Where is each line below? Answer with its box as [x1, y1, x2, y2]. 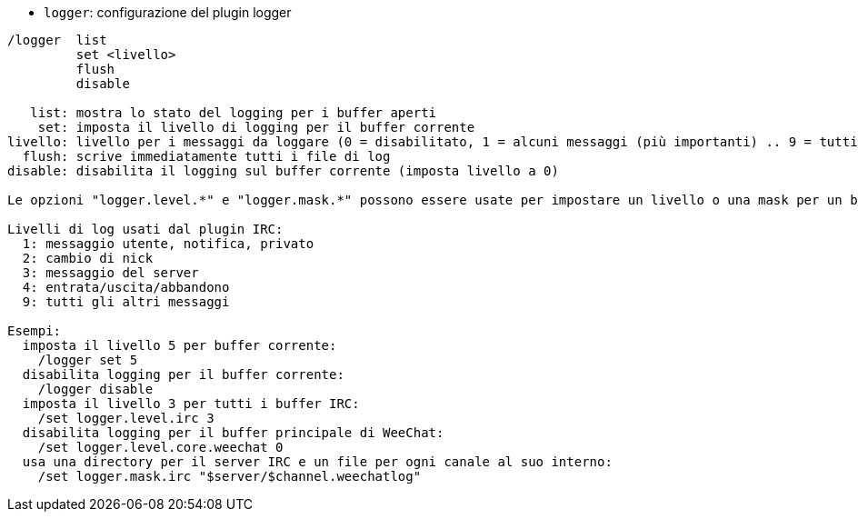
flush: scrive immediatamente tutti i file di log [22, 149, 391, 164]
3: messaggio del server [22, 265, 199, 280]
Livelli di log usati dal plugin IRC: [7, 222, 284, 236]
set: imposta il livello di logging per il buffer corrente [37, 120, 475, 135]
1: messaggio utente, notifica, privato [22, 236, 314, 251]
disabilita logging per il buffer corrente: [22, 367, 344, 382]
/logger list [7, 33, 107, 47]
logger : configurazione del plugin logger [44, 5, 292, 20]
